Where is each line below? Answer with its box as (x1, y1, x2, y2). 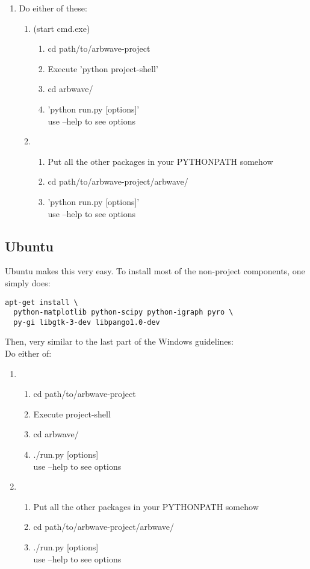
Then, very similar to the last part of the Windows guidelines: (5, 335, 234, 348)
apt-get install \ (5, 298, 78, 307)
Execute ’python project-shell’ (48, 62, 158, 75)
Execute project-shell (33, 407, 111, 420)
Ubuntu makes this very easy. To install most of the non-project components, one (5, 265, 305, 277)
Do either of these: (19, 2, 87, 14)
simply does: (5, 276, 51, 289)
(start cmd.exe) (33, 22, 90, 34)
